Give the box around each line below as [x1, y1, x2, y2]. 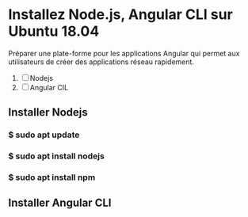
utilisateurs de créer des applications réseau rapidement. [8, 57, 194, 67]
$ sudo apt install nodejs [8, 150, 105, 162]
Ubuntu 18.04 [8, 22, 100, 40]
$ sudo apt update [8, 129, 80, 140]
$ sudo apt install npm [8, 172, 96, 183]
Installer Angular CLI [8, 196, 112, 210]
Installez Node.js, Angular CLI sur [8, 6, 234, 24]
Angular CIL [29, 82, 69, 92]
